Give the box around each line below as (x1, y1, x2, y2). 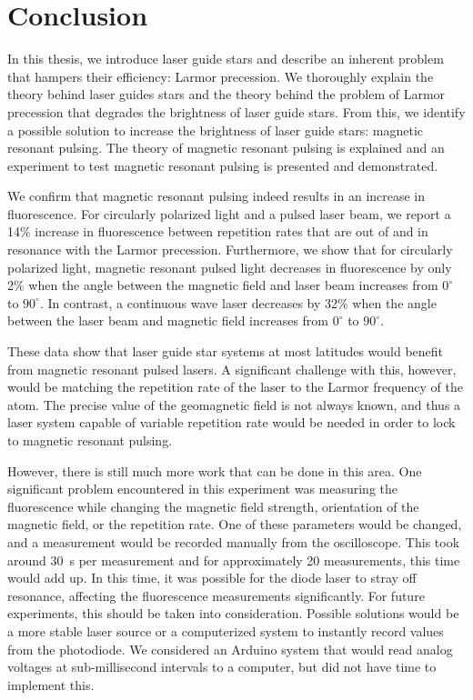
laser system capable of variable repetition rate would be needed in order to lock (7, 413, 456, 432)
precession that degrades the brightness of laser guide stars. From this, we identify (7, 102, 466, 121)
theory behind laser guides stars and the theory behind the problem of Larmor (7, 85, 446, 104)
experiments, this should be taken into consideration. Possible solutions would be (7, 604, 459, 623)
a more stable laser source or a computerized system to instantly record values (7, 621, 444, 640)
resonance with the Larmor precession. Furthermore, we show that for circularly (7, 240, 453, 259)
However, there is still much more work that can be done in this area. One (7, 461, 422, 480)
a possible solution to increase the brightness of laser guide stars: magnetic (7, 120, 423, 139)
